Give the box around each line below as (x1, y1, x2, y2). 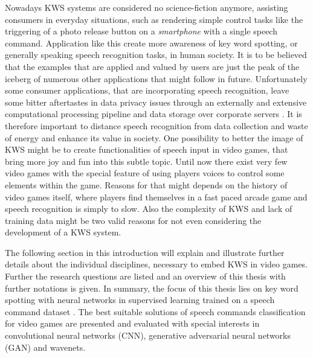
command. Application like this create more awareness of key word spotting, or (5, 36, 298, 49)
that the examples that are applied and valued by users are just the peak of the (5, 60, 300, 72)
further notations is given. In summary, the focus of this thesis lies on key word (5, 281, 298, 294)
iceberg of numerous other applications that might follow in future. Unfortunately (5, 72, 308, 85)
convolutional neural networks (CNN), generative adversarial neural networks (5, 329, 291, 342)
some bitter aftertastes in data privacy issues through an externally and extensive (5, 95, 307, 108)
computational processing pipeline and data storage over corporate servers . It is (5, 107, 302, 120)
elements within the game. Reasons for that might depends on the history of (5, 178, 288, 191)
